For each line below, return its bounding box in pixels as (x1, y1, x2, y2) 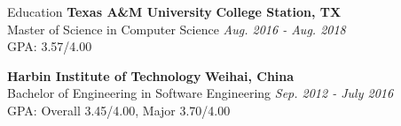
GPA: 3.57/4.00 (7, 37, 92, 56)
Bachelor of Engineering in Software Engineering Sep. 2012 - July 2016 (7, 84, 394, 102)
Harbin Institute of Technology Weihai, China (7, 66, 295, 85)
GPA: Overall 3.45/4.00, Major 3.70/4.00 (7, 100, 231, 119)
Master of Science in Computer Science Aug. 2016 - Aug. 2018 (7, 19, 346, 38)
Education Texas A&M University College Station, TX (7, 3, 342, 20)
